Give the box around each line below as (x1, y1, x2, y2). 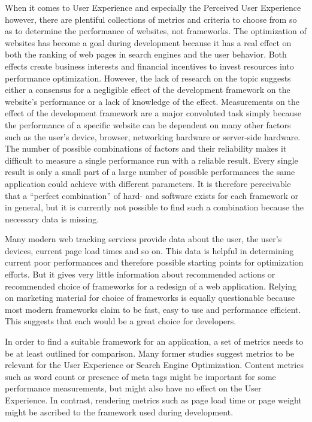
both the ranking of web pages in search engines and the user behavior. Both (5, 48, 287, 61)
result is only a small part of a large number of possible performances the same (5, 165, 295, 178)
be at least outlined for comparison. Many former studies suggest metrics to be (5, 346, 295, 359)
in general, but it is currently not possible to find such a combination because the (5, 201, 304, 213)
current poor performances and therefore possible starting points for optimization (5, 256, 304, 269)
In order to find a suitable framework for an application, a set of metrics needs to (5, 335, 304, 348)
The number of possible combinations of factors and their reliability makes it (5, 142, 287, 155)
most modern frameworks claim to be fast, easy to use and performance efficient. (5, 303, 301, 315)
